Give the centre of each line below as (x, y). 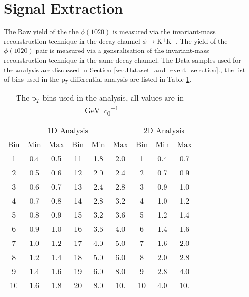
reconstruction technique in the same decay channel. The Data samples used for (123, 60)
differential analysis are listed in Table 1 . (131, 79)
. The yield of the (201, 41)
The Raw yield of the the (41, 31)
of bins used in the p (34, 79)
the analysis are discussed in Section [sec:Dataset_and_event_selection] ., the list (125, 69)
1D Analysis (68, 130)
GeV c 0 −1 (102, 110)
